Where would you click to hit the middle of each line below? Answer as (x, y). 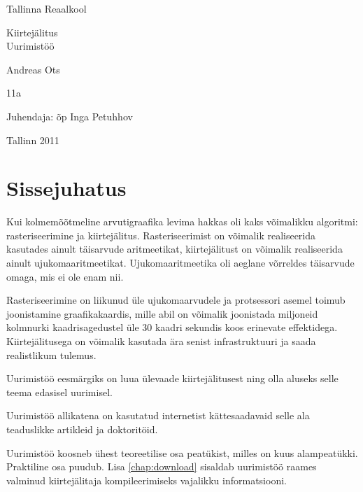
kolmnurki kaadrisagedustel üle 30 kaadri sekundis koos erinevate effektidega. (172, 327)
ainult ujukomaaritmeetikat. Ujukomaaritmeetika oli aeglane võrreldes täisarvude (180, 263)
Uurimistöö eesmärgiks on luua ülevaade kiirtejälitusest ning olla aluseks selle (172, 378)
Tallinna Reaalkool (47, 8)
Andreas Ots (33, 69)
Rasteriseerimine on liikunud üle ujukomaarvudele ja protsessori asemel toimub (176, 300)
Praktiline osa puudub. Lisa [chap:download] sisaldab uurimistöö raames (162, 466)
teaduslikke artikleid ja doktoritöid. (82, 429)
